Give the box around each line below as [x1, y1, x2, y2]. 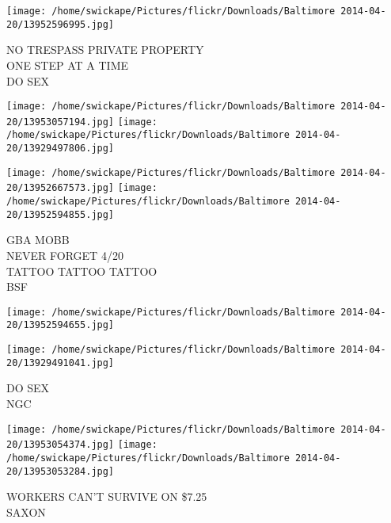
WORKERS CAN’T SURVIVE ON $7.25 [6, 488, 207, 505]
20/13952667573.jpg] [6, 182, 115, 194]
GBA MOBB [6, 231, 70, 248]
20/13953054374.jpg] [6, 439, 115, 451]
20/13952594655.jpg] [6, 319, 115, 331]
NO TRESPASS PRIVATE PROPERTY [6, 41, 204, 58]
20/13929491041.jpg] [6, 357, 115, 368]
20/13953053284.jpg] [6, 465, 115, 477]
